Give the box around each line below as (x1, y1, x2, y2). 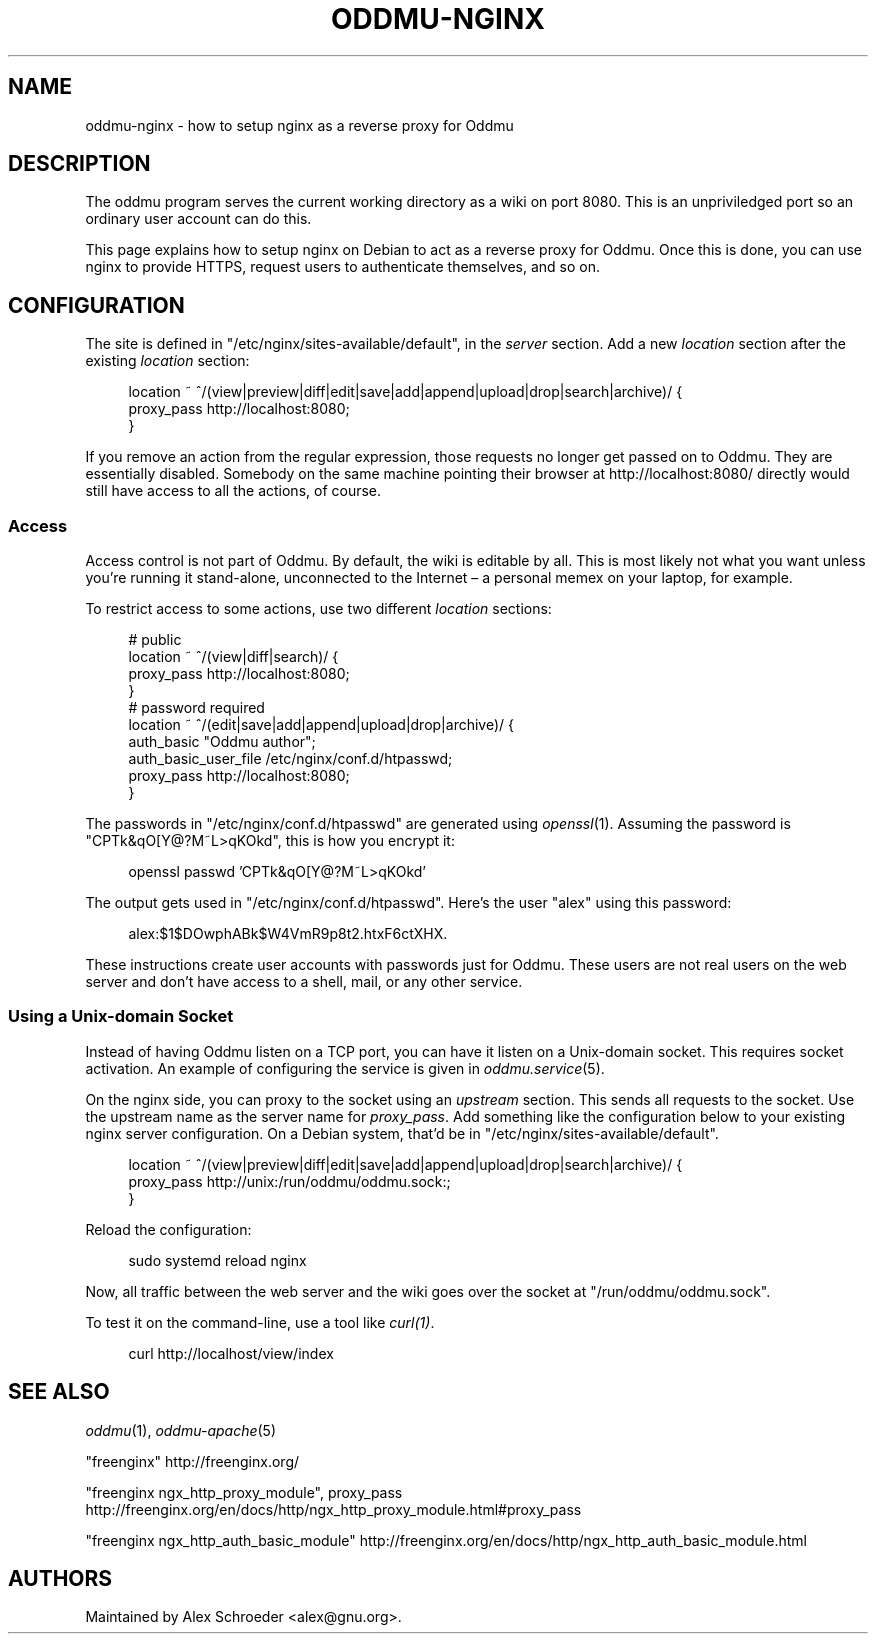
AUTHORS (8, 1566, 113, 1592)
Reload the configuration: (85, 1220, 252, 1238)
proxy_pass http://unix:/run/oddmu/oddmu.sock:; (128, 1172, 451, 1190)
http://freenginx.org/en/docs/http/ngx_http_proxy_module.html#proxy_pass (85, 1500, 582, 1518)
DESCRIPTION (8, 151, 151, 177)
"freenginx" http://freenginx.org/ (85, 1452, 300, 1470)
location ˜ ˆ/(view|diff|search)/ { (128, 648, 339, 666)
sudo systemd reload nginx (128, 1251, 307, 1269)
